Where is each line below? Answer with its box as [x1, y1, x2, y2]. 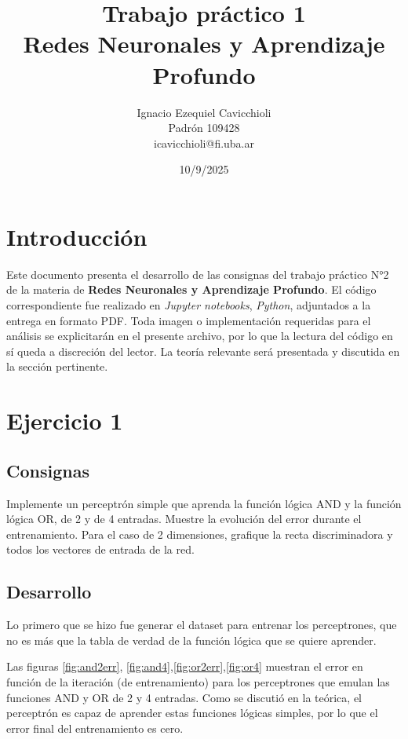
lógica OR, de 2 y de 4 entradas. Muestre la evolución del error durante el [6, 510, 362, 527]
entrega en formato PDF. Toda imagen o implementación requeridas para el [6, 312, 371, 328]
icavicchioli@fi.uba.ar [153, 134, 254, 151]
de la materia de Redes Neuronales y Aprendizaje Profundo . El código [6, 281, 377, 298]
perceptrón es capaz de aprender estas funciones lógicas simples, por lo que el [6, 704, 378, 721]
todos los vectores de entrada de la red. [6, 541, 195, 558]
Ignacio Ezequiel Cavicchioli [137, 104, 271, 120]
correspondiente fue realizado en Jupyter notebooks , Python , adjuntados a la [6, 297, 371, 313]
